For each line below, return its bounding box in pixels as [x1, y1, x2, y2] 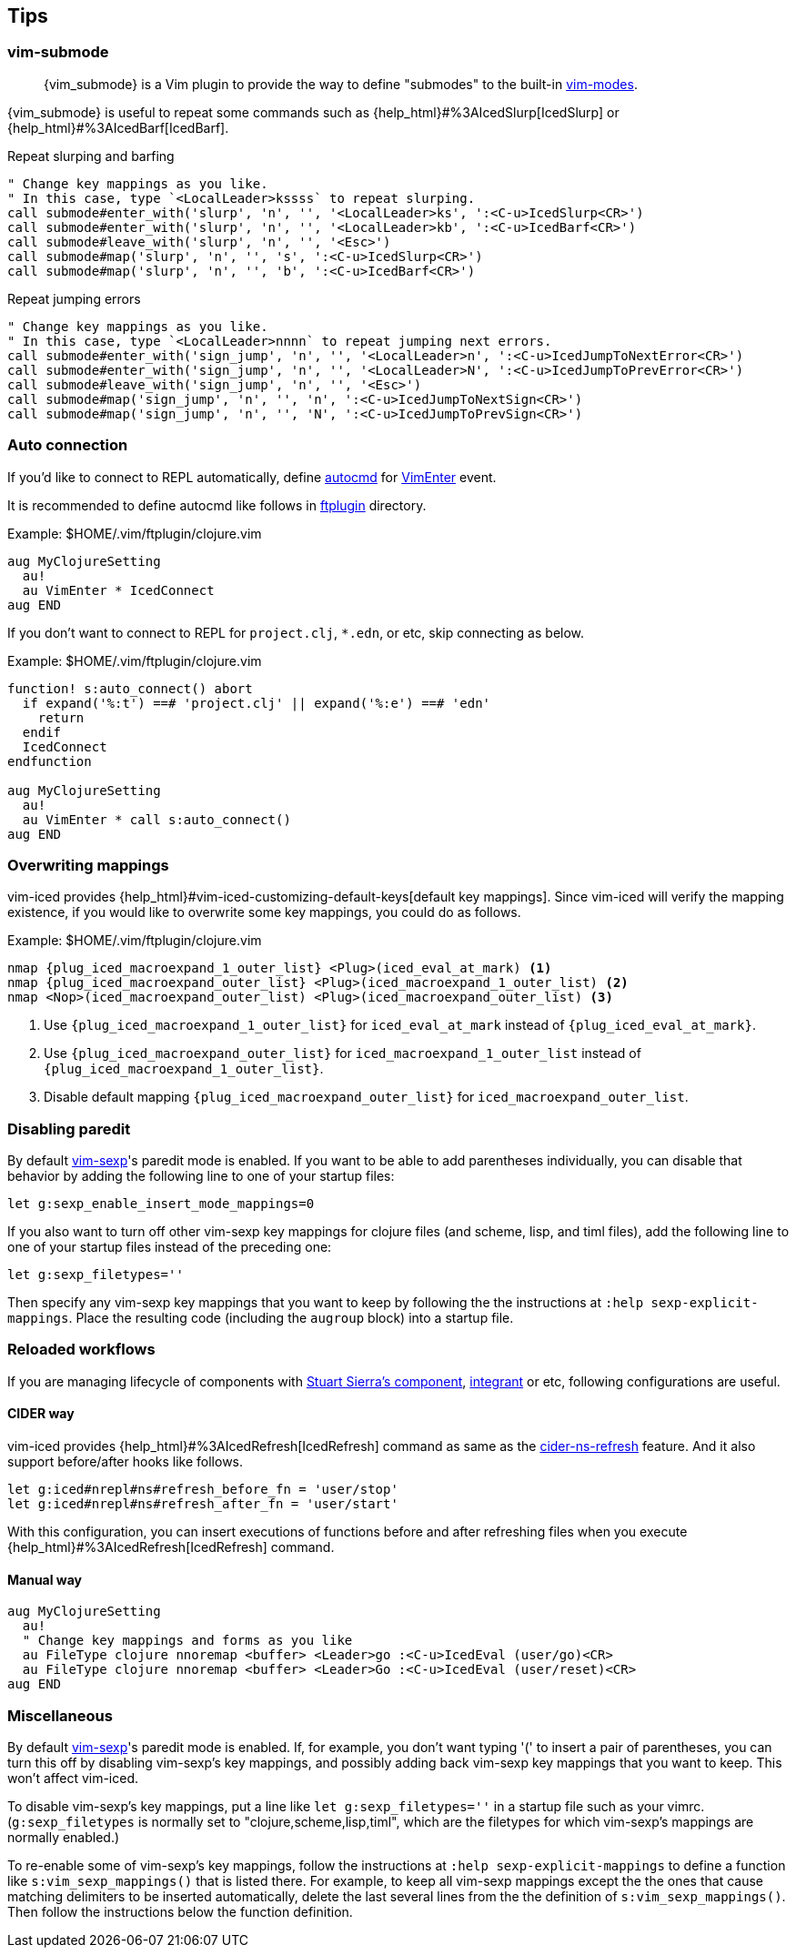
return [37, 710, 85, 725]
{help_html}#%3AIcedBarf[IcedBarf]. [7, 119, 229, 136]
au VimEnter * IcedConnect [22, 582, 215, 598]
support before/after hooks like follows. [7, 1454, 244, 1470]
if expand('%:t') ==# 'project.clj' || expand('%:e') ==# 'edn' [22, 695, 491, 710]
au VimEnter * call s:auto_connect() [22, 811, 291, 827]
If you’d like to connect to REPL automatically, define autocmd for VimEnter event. [7, 469, 497, 485]
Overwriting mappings [7, 855, 169, 874]
